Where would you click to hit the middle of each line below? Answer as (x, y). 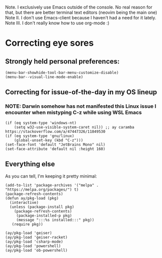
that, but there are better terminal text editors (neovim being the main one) (81, 12)
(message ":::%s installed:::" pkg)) (55, 220)
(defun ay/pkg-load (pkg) (32, 198)
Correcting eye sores (49, 43)
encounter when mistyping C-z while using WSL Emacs (74, 113)
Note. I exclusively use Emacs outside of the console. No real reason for (79, 7)
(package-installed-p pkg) (44, 215)
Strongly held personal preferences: (63, 61)
